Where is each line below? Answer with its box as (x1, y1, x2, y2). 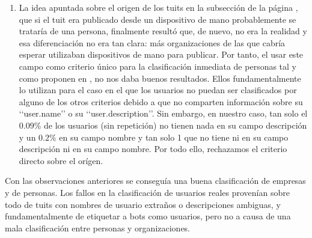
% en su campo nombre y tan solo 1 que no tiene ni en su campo (49, 130, 289, 143)
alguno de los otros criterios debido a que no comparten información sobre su (19, 95, 303, 108)
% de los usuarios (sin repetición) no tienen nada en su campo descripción (34, 118, 307, 131)
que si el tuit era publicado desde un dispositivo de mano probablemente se (19, 13, 296, 25)
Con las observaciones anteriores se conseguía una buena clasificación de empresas (5, 174, 306, 187)
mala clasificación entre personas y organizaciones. (5, 221, 191, 234)
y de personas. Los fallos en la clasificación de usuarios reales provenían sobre (5, 186, 290, 198)
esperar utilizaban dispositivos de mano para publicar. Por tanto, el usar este (19, 48, 304, 61)
